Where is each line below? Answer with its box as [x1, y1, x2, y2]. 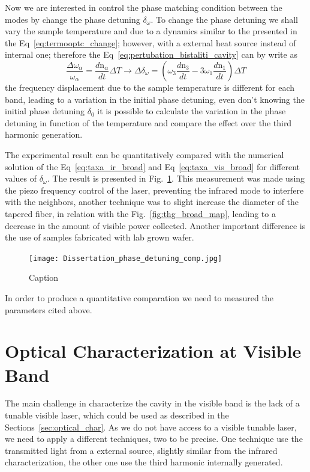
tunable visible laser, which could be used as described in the [5, 409, 229, 421]
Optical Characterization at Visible [5, 339, 302, 363]
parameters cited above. [5, 303, 92, 316]
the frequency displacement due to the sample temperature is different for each [5, 81, 294, 93]
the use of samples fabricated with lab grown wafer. [5, 231, 194, 244]
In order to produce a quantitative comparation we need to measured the [5, 291, 273, 304]
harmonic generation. [5, 128, 83, 141]
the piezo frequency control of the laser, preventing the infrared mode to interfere [5, 183, 304, 196]
